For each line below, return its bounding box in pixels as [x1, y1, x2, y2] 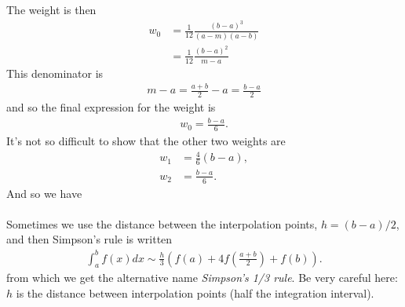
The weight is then [6, 2, 97, 17]
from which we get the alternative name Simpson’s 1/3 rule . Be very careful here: [6, 269, 398, 286]
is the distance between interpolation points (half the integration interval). [16, 284, 374, 301]
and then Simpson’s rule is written [6, 231, 173, 247]
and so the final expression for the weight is [6, 99, 216, 115]
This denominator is [6, 64, 104, 81]
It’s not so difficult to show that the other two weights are [6, 133, 286, 149]
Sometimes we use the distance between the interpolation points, [6, 215, 318, 232]
